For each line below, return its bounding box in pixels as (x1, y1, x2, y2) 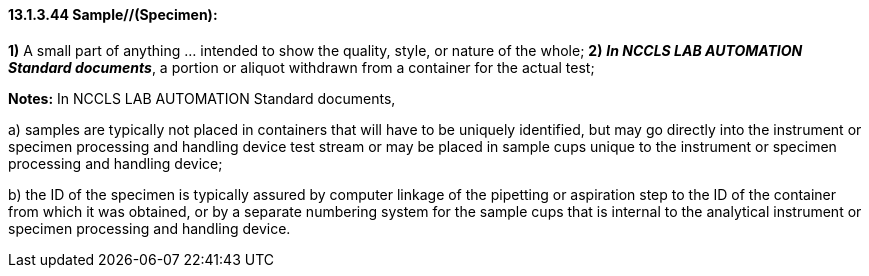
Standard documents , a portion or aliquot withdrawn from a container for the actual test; (8, 58, 595, 76)
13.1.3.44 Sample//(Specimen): (8, 6, 218, 23)
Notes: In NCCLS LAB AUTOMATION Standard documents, (8, 89, 396, 107)
